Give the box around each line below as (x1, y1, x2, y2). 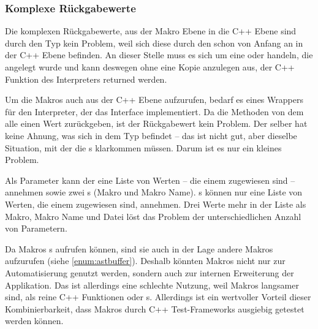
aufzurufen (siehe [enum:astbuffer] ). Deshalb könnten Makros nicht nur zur (5, 254, 286, 267)
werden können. (5, 314, 64, 327)
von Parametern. (5, 222, 67, 235)
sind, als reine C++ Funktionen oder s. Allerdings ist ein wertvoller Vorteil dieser (5, 290, 311, 303)
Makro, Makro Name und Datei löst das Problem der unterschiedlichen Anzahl (5, 210, 301, 222)
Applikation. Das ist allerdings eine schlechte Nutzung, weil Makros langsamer (5, 278, 299, 291)
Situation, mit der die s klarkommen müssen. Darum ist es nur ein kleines (5, 141, 282, 154)
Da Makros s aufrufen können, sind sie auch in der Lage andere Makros (5, 242, 273, 255)
